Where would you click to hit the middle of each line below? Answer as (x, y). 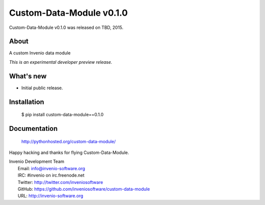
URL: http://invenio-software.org (51, 196)
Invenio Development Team (37, 161)
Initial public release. (42, 88)
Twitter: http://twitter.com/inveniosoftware (60, 182)
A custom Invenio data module (40, 53)
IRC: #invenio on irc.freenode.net (51, 175)
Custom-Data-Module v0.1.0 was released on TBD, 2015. (66, 27)
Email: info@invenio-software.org (52, 168)
